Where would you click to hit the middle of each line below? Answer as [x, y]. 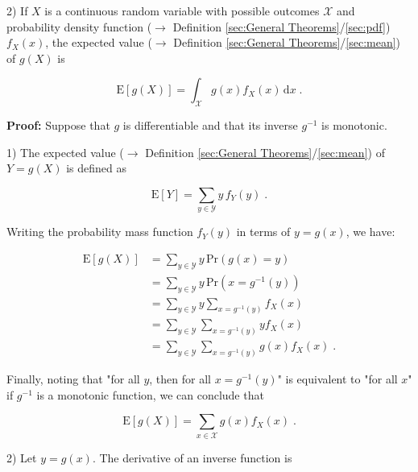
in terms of [263, 232]
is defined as [97, 168]
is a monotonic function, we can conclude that [150, 394]
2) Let [22, 457]
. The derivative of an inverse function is [192, 457]
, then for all [180, 379]
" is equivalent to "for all [337, 379]
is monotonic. [354, 125]
